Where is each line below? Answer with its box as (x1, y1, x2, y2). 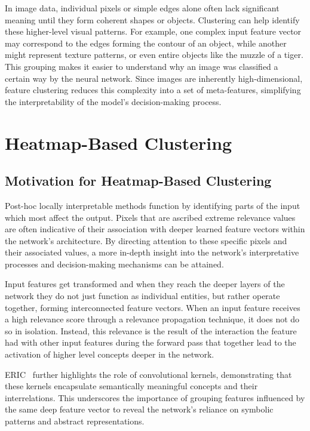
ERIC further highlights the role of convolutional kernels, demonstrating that (5, 368, 292, 380)
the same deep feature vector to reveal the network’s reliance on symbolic (5, 403, 274, 415)
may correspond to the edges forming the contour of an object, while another (5, 36, 287, 49)
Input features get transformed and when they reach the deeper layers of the (5, 278, 285, 290)
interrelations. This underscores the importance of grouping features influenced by (5, 391, 305, 404)
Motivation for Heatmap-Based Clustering (5, 171, 272, 190)
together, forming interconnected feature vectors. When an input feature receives (5, 301, 300, 313)
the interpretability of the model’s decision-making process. (5, 95, 222, 107)
